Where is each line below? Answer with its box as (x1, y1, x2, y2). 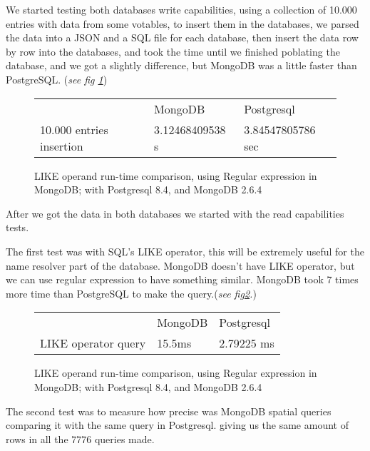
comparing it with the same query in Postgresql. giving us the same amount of (6, 417, 349, 432)
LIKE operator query (40, 335, 146, 352)
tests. (6, 220, 29, 235)
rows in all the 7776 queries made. (6, 431, 155, 446)
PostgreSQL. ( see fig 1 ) (6, 71, 108, 86)
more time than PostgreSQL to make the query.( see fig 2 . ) (6, 285, 257, 300)
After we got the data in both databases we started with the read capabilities (6, 206, 344, 221)
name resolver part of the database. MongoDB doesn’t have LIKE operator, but (6, 258, 355, 273)
